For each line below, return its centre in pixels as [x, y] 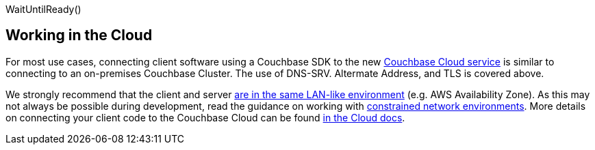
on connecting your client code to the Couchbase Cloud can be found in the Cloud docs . [205, 117]
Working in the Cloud [79, 35]
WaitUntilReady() [43, 9]
